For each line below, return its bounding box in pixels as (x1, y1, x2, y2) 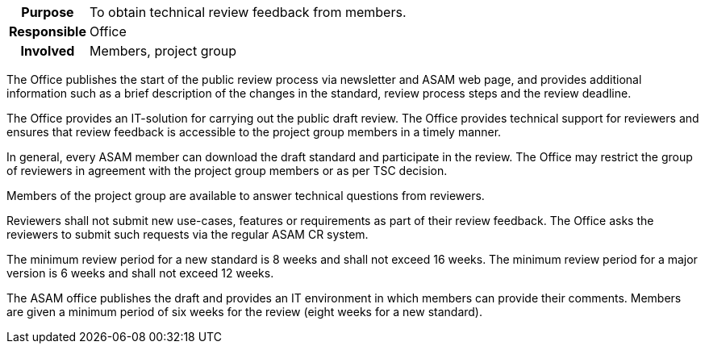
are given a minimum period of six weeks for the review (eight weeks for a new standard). (6, 305, 482, 319)
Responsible (9, 23, 86, 40)
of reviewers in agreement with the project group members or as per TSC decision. (6, 164, 448, 177)
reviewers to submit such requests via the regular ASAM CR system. (6, 227, 369, 241)
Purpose (21, 4, 74, 20)
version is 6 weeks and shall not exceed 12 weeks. (6, 266, 274, 280)
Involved (20, 43, 75, 59)
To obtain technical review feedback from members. (89, 4, 407, 20)
